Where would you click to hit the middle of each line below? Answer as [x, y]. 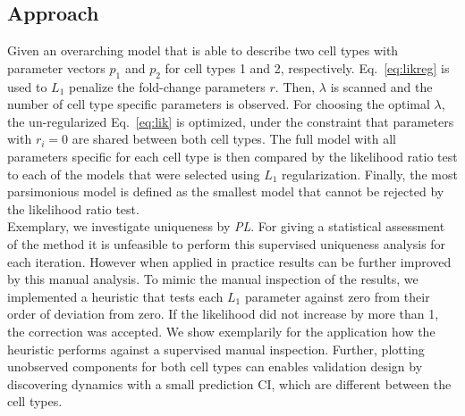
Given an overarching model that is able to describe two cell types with [203, 50]
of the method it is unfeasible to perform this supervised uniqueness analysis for [227, 243]
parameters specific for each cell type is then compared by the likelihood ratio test [232, 156]
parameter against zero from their [337, 296]
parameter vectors [56, 67]
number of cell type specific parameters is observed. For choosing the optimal [219, 104]
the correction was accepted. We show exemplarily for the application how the [221, 331]
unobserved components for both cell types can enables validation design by [215, 366]
